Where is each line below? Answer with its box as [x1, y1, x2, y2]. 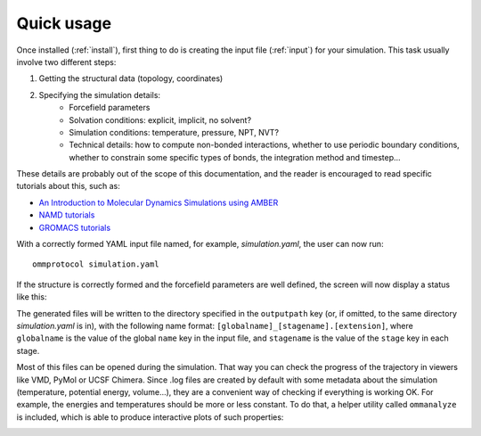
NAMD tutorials [38, 210, 95, 220]
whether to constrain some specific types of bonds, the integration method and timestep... [69, 152, 401, 162]
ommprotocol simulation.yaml [32, 259, 159, 269]
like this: [16, 292, 47, 302]
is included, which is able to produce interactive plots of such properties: [16, 411, 284, 423]
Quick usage [16, 13, 111, 33]
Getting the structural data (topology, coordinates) [38, 73, 224, 84]
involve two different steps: [16, 56, 117, 67]
